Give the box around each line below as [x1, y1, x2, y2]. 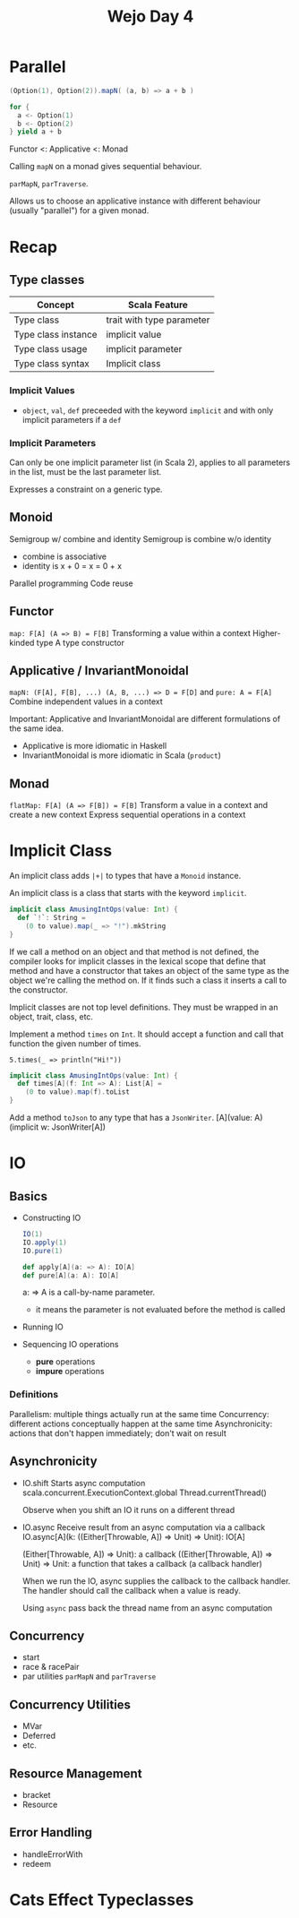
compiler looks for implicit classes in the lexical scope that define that [9, 956, 267, 967]
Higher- [252, 627, 281, 638]
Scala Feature [128, 298, 188, 311]
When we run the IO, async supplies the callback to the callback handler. [21, 1575, 291, 1587]
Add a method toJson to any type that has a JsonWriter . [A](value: [9, 1113, 253, 1123]
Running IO [21, 1321, 64, 1332]
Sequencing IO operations [21, 1339, 119, 1350]
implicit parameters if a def [21, 414, 122, 425]
